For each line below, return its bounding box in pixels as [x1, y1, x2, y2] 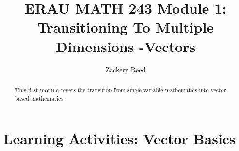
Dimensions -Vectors [55, 36, 196, 56]
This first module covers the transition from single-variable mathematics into [15, 85, 209, 94]
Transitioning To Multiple [37, 17, 214, 37]
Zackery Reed [105, 64, 146, 74]
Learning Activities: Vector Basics [3, 129, 236, 149]
